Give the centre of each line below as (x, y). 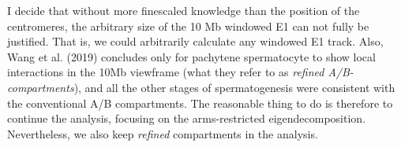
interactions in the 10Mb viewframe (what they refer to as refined (166, 72)
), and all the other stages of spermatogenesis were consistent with (234, 87)
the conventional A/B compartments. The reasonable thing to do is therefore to (200, 103)
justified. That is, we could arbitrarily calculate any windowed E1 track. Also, (195, 41)
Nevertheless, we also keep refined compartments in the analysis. (163, 133)
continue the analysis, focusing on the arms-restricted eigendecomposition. (187, 118)
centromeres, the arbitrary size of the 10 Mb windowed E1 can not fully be (188, 26)
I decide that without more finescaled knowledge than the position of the (184, 10)
